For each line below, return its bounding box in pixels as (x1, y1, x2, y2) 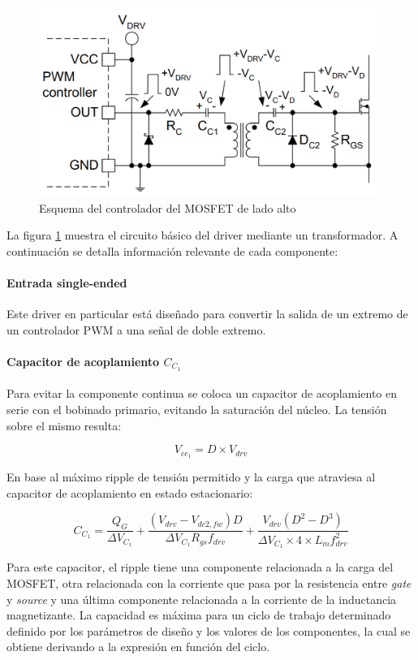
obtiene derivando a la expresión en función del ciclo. (6, 638, 270, 655)
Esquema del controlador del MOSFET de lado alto (39, 199, 296, 216)
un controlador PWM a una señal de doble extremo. (6, 321, 266, 338)
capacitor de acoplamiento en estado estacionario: (6, 484, 253, 501)
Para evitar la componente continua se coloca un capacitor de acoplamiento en (6, 385, 398, 402)
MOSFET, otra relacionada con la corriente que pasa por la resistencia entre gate (6, 575, 412, 592)
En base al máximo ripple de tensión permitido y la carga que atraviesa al (6, 468, 376, 485)
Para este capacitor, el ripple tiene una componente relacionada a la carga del (6, 559, 394, 576)
